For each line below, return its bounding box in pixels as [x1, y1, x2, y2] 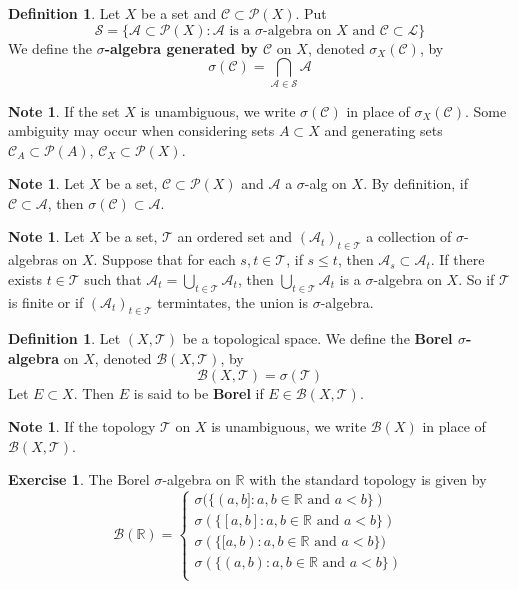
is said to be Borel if [133, 382, 264, 403]
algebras [8, 249, 58, 270]
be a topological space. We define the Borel [182, 328, 453, 349]
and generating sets [324, 120, 443, 141]
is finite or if [8, 291, 84, 312]
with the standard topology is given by [249, 469, 487, 490]
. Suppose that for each [93, 249, 236, 270]
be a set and [141, 3, 217, 23]
